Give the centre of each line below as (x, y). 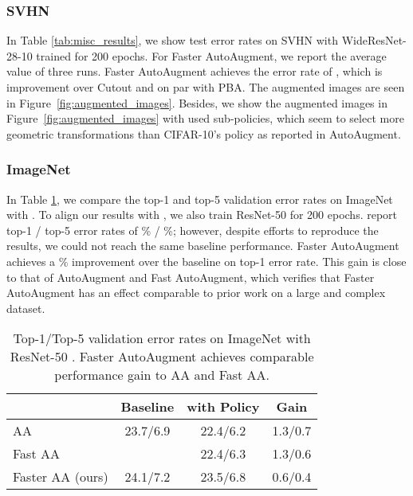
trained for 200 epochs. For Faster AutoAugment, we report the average (211, 55)
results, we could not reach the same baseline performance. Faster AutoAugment (203, 246)
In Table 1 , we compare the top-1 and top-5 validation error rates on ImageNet (200, 199)
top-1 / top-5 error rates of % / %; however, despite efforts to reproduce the (193, 230)
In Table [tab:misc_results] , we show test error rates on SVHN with (172, 40)
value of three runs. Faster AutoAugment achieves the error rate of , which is (195, 71)
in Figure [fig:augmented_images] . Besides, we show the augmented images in (197, 102)
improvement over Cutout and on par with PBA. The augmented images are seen (206, 87)
